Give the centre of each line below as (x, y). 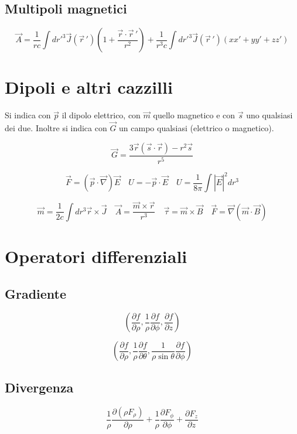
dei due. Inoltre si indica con (56, 128)
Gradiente (36, 293)
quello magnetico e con (194, 115)
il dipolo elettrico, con (101, 115)
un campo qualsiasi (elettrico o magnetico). (197, 128)
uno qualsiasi (269, 115)
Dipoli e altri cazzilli (89, 87)
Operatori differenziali (96, 256)
